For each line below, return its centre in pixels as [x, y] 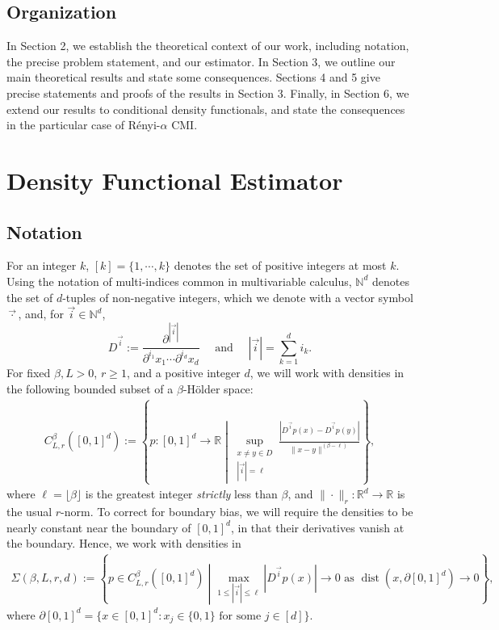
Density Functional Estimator [175, 180]
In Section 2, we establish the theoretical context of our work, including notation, [208, 46]
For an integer [42, 265]
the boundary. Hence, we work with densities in [124, 543]
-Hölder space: [218, 388]
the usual [29, 512]
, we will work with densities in [327, 373]
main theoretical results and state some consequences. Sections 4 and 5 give [193, 77]
